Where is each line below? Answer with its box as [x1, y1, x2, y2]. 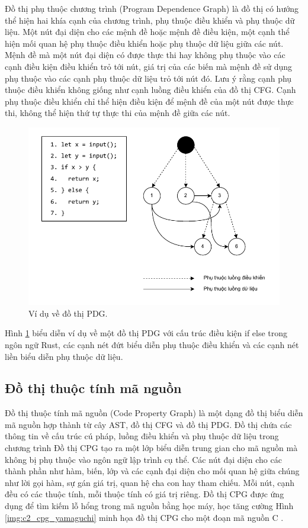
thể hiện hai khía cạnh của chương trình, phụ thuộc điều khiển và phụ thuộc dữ [5, 14, 295, 26]
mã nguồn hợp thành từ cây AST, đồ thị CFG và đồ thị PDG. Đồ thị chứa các [5, 418, 292, 430]
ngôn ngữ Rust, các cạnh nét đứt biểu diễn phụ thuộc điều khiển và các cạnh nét [5, 338, 299, 350]
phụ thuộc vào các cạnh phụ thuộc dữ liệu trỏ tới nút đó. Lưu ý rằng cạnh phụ [5, 72, 292, 84]
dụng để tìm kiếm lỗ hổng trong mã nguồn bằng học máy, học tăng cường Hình [5, 500, 294, 512]
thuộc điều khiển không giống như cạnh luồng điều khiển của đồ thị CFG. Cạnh [5, 83, 296, 96]
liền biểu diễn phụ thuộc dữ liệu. [5, 350, 123, 362]
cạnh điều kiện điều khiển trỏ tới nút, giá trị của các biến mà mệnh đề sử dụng [5, 60, 293, 72]
